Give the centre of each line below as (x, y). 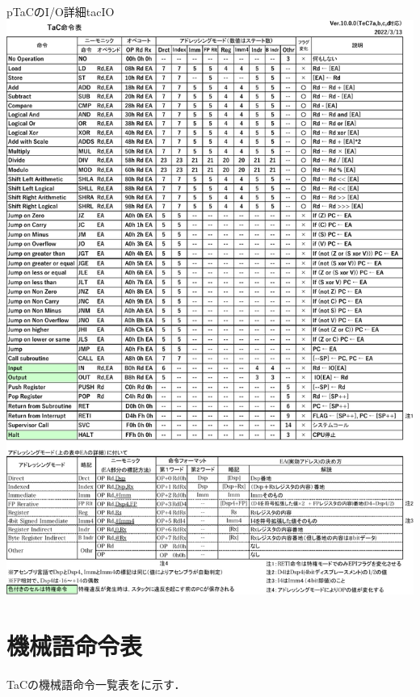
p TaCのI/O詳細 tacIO (61, 11)
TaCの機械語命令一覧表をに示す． (96, 684)
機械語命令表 (75, 646)
